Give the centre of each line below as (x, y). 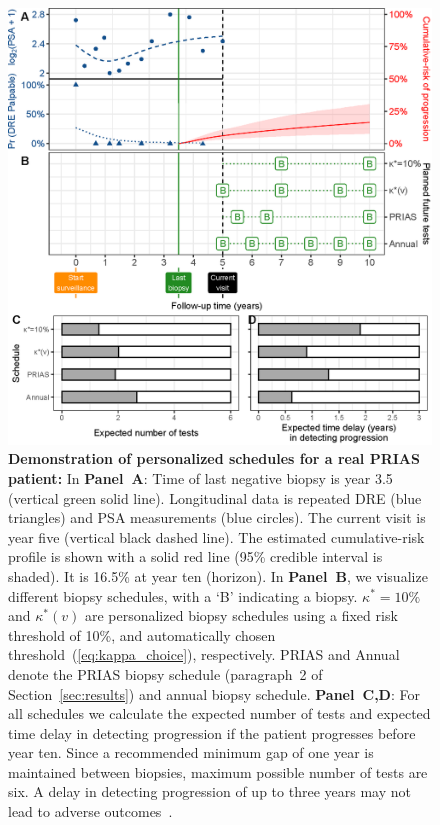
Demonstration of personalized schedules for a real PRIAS (214, 458)
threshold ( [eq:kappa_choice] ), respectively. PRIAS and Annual (204, 654)
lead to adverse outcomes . (90, 811)
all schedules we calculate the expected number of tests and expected (219, 713)
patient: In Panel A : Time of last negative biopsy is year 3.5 (200, 477)
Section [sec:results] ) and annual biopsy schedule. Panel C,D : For (214, 693)
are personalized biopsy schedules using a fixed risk (241, 615)
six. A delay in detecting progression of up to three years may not (209, 791)
